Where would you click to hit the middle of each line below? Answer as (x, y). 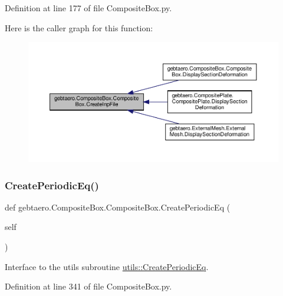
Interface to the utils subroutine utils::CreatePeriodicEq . (107, 266)
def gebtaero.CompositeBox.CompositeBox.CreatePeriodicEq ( (118, 207)
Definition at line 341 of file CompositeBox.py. (88, 286)
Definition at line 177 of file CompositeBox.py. (88, 8)
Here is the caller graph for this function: (79, 27)
